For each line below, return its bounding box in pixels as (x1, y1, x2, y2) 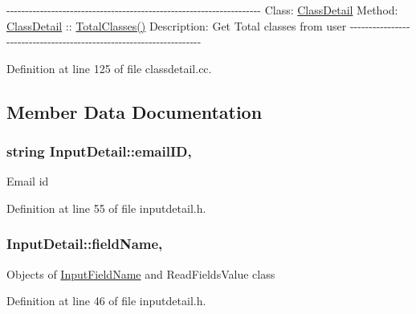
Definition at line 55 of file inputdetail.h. (6, 199, 206, 216)
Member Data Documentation (6, 99, 263, 124)
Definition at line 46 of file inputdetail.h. (6, 292, 206, 309)
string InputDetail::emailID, (6, 141, 192, 161)
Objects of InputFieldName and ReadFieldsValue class (6, 265, 275, 282)
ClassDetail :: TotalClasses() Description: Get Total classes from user (6, 17, 347, 34)
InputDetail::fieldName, (6, 234, 163, 254)
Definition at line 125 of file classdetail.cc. (6, 59, 212, 76)
